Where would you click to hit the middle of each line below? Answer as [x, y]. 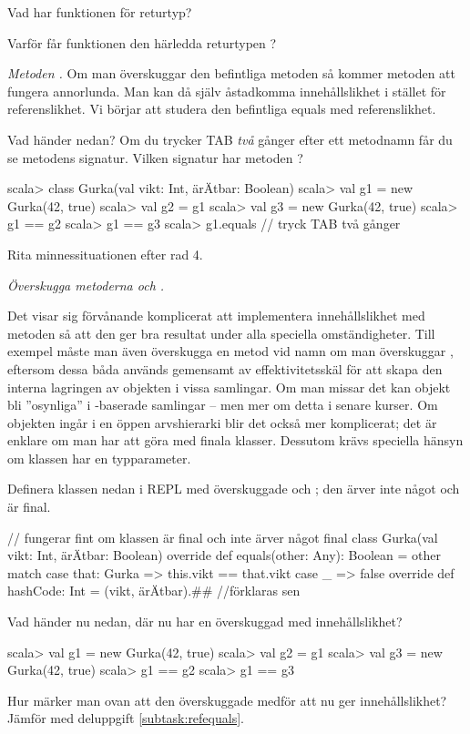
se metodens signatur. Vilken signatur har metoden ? [155, 157]
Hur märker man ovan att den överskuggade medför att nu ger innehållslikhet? [227, 700]
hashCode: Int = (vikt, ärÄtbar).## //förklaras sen [154, 591]
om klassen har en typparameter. [99, 458]
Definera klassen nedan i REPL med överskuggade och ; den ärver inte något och [234, 489]
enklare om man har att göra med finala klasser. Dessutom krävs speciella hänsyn [235, 440]
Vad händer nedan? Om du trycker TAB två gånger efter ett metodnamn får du [230, 139]
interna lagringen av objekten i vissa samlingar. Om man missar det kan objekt [229, 387]
